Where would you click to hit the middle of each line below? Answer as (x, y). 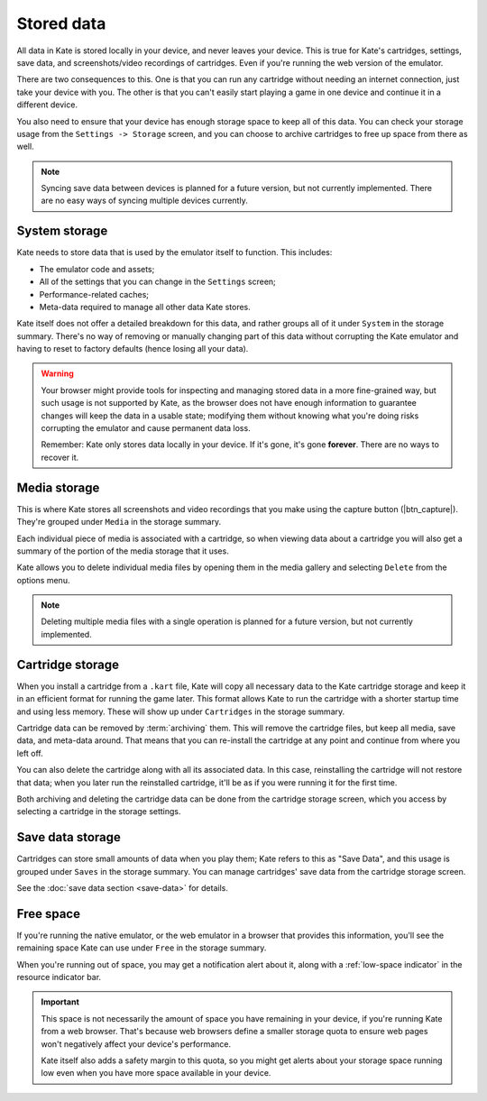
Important (60, 1002)
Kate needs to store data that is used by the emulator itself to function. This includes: (175, 252)
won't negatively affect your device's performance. (136, 1044)
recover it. (60, 457)
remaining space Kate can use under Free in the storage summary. (142, 948)
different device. (47, 105)
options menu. (43, 580)
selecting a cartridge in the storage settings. (99, 812)
